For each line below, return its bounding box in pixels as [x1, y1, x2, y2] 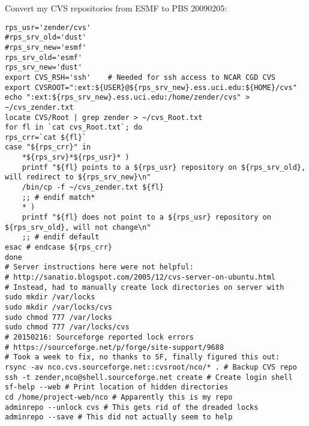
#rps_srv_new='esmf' [5, 43, 87, 52]
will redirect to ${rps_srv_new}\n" [5, 173, 151, 182]
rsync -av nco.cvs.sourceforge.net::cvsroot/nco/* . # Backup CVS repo [5, 362, 297, 371]
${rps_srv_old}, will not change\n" [5, 223, 151, 232]
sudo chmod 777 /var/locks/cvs [5, 323, 130, 332]
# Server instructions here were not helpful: [5, 263, 194, 272]
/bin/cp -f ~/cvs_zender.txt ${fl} [22, 183, 164, 192]
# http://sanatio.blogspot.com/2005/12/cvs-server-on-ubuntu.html [5, 273, 276, 281]
